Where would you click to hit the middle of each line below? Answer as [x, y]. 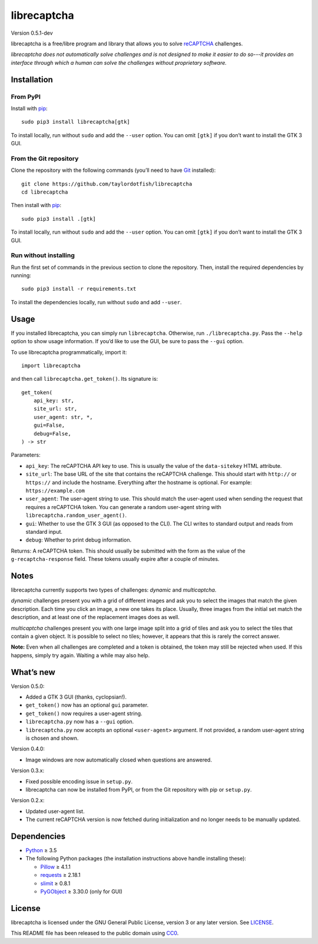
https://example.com [55, 491]
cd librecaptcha [45, 192]
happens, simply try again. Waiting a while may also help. [80, 655]
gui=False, [49, 426]
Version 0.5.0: [28, 686]
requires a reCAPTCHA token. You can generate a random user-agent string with [124, 507]
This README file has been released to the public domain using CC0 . [95, 933]
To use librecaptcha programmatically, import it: [69, 352]
